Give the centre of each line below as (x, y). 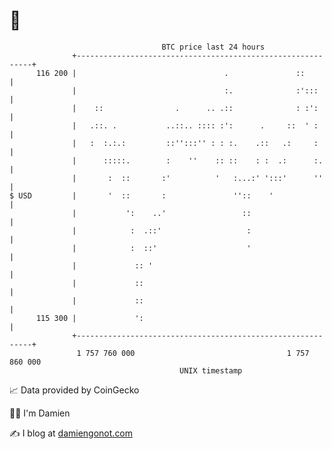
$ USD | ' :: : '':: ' (141, 195)
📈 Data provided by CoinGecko (74, 390)
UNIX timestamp (211, 370)
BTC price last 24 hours (213, 47)
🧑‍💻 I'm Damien (40, 413)
